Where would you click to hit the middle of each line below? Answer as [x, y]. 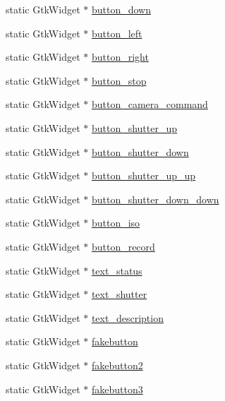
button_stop [119, 80]
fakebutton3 [117, 389]
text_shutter [119, 294]
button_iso [116, 223]
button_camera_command [150, 104]
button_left [117, 33]
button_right [120, 57]
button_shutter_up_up [144, 175]
